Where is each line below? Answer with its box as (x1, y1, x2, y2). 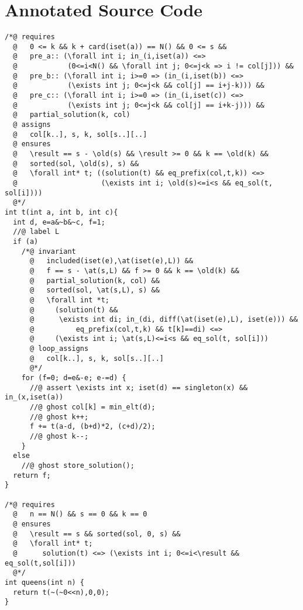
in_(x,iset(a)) (5, 393, 64, 402)
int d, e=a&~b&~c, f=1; (13, 218, 105, 226)
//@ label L (13, 228, 60, 236)
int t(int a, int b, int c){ (5, 208, 118, 216)
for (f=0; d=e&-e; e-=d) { (21, 374, 126, 382)
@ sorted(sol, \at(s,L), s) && (29, 286, 160, 295)
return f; (13, 471, 51, 480)
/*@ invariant (21, 247, 76, 256)
